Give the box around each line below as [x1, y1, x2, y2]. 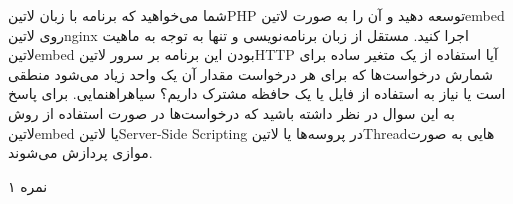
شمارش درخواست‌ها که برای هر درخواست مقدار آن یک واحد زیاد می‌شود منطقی [8, 63, 494, 84]
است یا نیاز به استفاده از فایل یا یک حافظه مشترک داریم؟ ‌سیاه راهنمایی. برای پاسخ [8, 83, 506, 104]
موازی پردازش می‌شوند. [8, 142, 153, 163]
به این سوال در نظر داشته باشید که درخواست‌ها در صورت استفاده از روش [8, 102, 455, 123]
